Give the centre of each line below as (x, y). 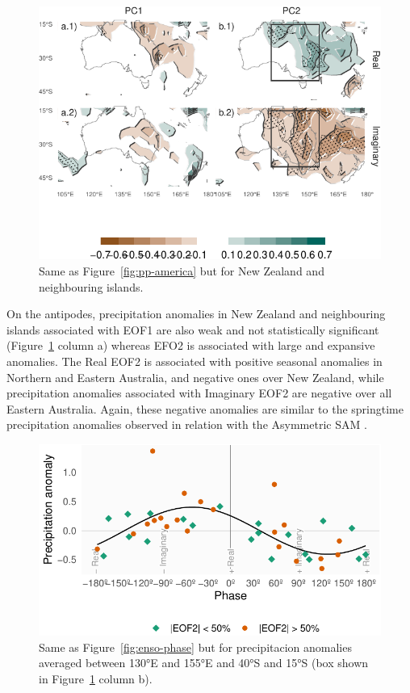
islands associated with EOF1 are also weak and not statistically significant (193, 329)
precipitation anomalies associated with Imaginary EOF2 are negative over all (199, 393)
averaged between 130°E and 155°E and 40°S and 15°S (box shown (204, 663)
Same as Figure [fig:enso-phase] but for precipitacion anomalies (195, 647)
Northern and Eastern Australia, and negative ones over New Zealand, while (195, 377)
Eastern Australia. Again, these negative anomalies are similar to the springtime (205, 408)
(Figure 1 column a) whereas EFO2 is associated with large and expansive (191, 345)
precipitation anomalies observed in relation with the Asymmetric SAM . (187, 424)
